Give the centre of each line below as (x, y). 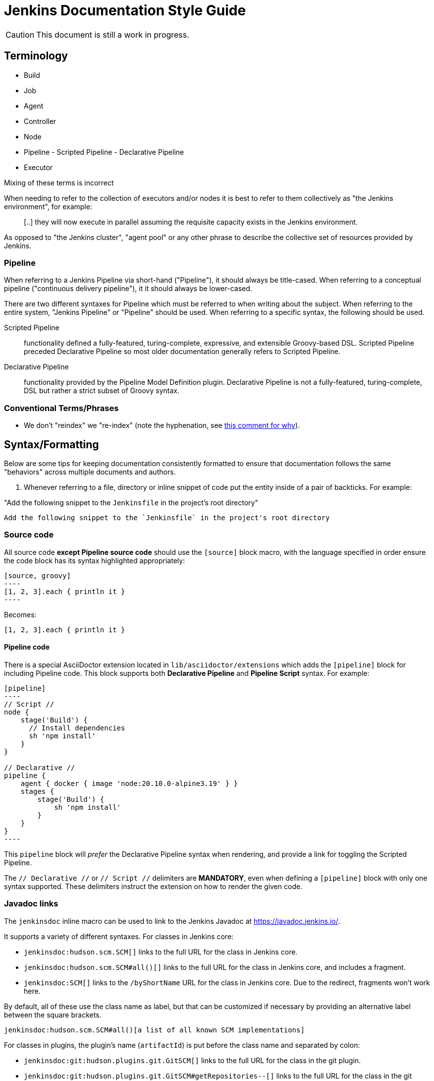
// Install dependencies (77, 728)
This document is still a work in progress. (113, 34)
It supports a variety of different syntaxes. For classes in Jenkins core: (119, 936)
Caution (20, 34)
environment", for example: (48, 206)
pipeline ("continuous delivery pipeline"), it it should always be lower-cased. (128, 289)
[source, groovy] (37, 575)
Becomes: (20, 614)
